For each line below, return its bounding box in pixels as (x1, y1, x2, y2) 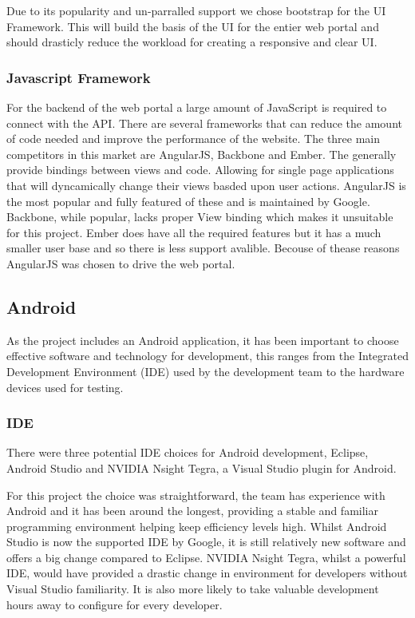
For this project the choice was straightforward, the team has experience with (6, 486, 385, 503)
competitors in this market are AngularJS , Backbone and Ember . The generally (6, 145, 397, 162)
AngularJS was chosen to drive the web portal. (6, 255, 235, 271)
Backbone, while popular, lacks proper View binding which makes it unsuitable (6, 208, 393, 225)
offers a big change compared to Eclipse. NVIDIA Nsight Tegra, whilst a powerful (6, 549, 406, 565)
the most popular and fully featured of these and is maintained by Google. (6, 192, 370, 209)
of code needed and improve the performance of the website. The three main (6, 130, 381, 147)
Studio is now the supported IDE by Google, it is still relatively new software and (6, 533, 406, 550)
